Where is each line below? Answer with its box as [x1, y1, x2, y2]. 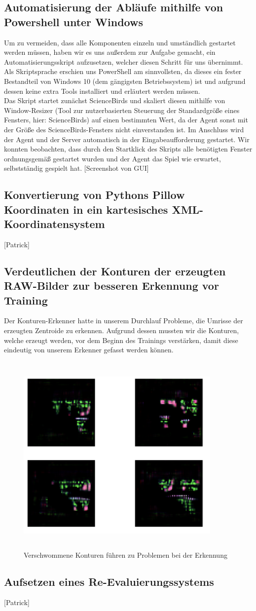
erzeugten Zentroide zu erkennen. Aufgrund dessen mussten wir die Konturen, [4, 325, 239, 336]
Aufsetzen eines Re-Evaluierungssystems [4, 574, 214, 589]
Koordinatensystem [4, 216, 105, 231]
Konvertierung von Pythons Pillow [4, 187, 185, 202]
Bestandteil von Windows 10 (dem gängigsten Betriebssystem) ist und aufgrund [4, 76, 246, 86]
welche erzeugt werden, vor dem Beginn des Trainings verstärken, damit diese [4, 335, 238, 345]
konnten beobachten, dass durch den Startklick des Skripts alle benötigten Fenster [4, 144, 253, 154]
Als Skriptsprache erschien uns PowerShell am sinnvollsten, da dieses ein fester [4, 66, 242, 76]
